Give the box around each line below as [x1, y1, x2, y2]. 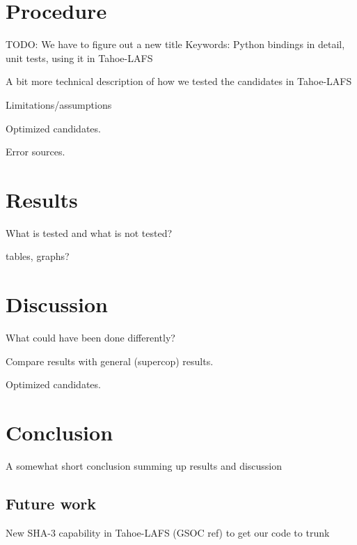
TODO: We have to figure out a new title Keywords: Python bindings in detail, [6, 37, 345, 52]
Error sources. [6, 144, 65, 159]
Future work [6, 493, 97, 514]
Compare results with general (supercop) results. [6, 353, 214, 368]
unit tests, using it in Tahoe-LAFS [6, 50, 153, 65]
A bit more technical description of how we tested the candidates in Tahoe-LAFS [6, 74, 352, 89]
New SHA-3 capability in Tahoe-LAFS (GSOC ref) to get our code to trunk [6, 525, 330, 539]
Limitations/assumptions [6, 97, 112, 112]
